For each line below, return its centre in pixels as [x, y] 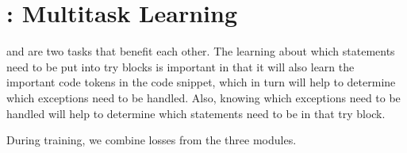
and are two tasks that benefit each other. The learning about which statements [201, 51]
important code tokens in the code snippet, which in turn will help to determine [201, 82]
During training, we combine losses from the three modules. [152, 140]
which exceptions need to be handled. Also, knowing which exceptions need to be [203, 97]
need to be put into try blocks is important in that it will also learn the [180, 66]
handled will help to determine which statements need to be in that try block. [196, 113]
